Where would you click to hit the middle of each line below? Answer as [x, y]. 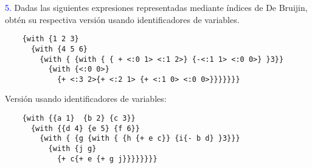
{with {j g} [72, 149]
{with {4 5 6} [59, 49]
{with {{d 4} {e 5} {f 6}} [85, 128]
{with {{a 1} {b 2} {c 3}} [79, 119]
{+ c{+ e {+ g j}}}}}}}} [107, 159]
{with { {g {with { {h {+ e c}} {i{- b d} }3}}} [140, 139]
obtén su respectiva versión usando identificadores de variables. [122, 19]
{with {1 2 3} [50, 39]
